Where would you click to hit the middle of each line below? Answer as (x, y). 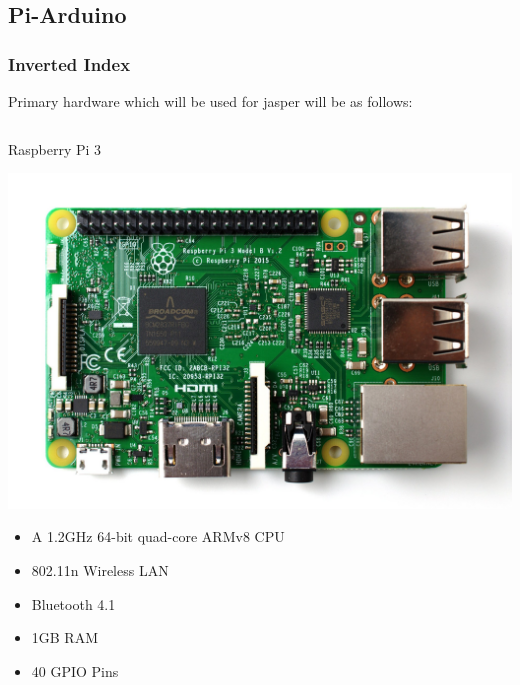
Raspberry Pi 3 (55, 148)
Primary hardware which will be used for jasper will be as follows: (210, 101)
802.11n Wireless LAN (100, 570)
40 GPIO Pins (75, 670)
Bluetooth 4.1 (73, 603)
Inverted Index (69, 63)
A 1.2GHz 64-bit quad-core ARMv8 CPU (158, 536)
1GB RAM (65, 637)
